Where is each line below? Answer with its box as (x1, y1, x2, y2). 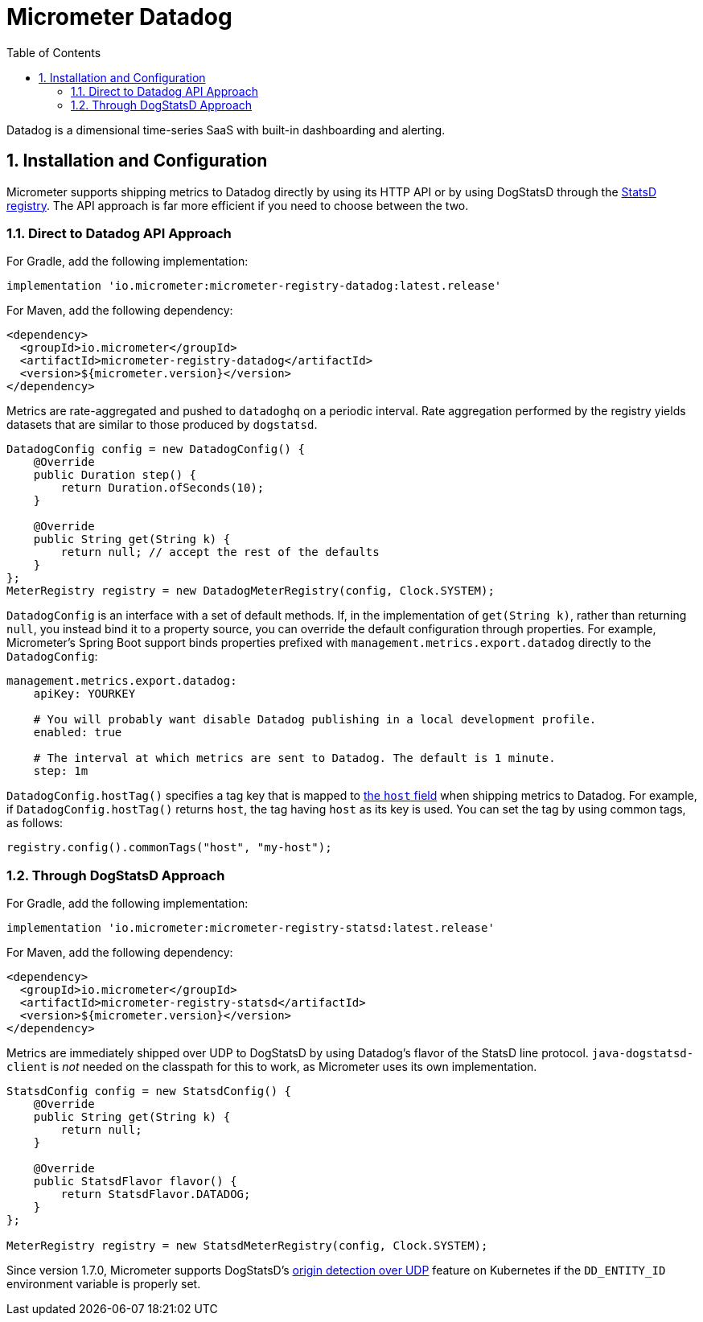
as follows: (6, 816, 64, 830)
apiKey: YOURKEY (33, 687, 136, 701)
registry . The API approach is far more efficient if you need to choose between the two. (6, 198, 469, 212)
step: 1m (33, 764, 88, 778)
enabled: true (33, 726, 122, 739)
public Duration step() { (33, 468, 197, 482)
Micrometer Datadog (6, 3, 232, 31)
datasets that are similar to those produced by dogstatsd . (6, 418, 318, 432)
